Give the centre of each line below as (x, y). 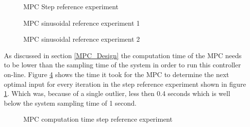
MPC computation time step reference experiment (98, 119)
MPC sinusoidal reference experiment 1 (82, 23)
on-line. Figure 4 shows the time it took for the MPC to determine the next (117, 74)
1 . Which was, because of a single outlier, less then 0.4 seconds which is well (117, 93)
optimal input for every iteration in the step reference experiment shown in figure (125, 84)
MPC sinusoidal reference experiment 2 (82, 39)
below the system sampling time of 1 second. (70, 103)
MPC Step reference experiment (71, 6)
